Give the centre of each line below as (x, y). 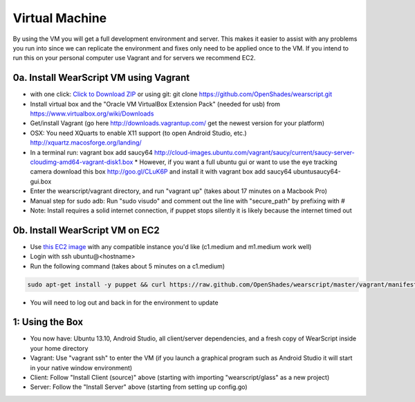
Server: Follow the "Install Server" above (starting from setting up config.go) (139, 387)
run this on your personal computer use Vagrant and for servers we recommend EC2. (134, 58)
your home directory (59, 348)
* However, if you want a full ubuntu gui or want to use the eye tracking (236, 162)
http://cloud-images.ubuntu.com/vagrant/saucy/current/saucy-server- (255, 152)
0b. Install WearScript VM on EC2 (86, 230)
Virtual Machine (60, 18)
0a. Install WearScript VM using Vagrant (101, 78)
